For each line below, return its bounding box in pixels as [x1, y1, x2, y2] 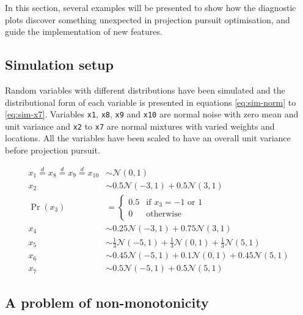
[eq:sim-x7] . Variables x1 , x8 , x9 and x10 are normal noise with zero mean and [5, 108, 299, 120]
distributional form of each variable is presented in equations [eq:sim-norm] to [5, 95, 296, 108]
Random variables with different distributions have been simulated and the [5, 83, 285, 96]
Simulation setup [5, 55, 114, 74]
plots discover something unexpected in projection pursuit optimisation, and [5, 13, 290, 26]
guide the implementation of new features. [5, 25, 162, 38]
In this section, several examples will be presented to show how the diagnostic [5, 1, 296, 13]
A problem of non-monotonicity [5, 292, 209, 311]
